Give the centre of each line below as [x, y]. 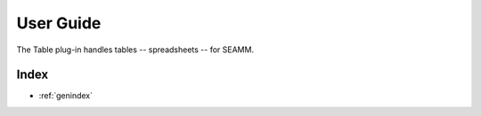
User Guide [59, 23]
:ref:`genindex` [66, 96]
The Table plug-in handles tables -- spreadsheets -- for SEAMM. [135, 50]
